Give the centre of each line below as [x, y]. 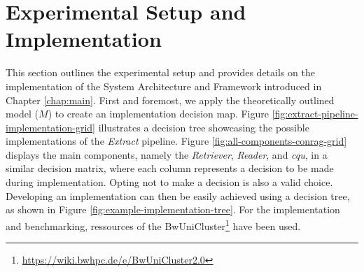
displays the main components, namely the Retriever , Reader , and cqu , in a [167, 154]
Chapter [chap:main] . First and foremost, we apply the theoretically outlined [170, 100]
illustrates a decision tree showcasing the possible [204, 127]
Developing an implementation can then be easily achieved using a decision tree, [178, 195]
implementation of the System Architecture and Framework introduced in [164, 86]
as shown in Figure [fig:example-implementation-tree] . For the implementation [173, 209]
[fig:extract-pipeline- [315, 114]
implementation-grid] [51, 127]
